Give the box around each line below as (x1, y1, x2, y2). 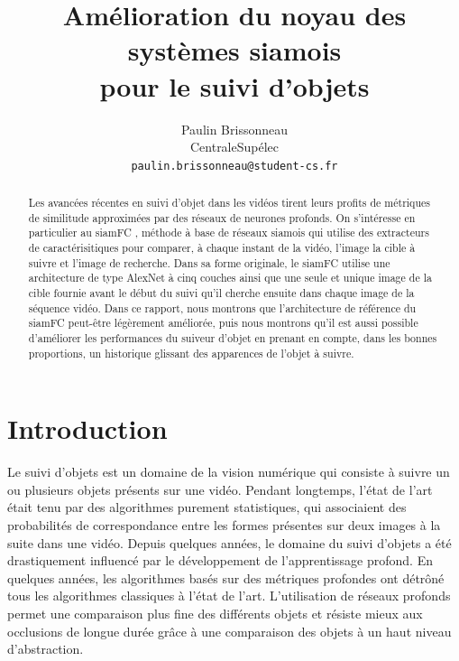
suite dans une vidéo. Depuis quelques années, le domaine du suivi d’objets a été (7, 533, 452, 552)
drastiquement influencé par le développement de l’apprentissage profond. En (7, 551, 433, 570)
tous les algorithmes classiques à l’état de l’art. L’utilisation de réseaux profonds (7, 586, 451, 605)
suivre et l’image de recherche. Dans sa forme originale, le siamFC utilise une (28, 255, 390, 270)
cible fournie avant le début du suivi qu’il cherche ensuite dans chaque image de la (28, 285, 415, 301)
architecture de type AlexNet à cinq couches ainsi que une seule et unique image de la (28, 270, 432, 285)
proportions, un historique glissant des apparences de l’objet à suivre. (28, 345, 354, 360)
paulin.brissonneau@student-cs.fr (131, 159, 338, 172)
